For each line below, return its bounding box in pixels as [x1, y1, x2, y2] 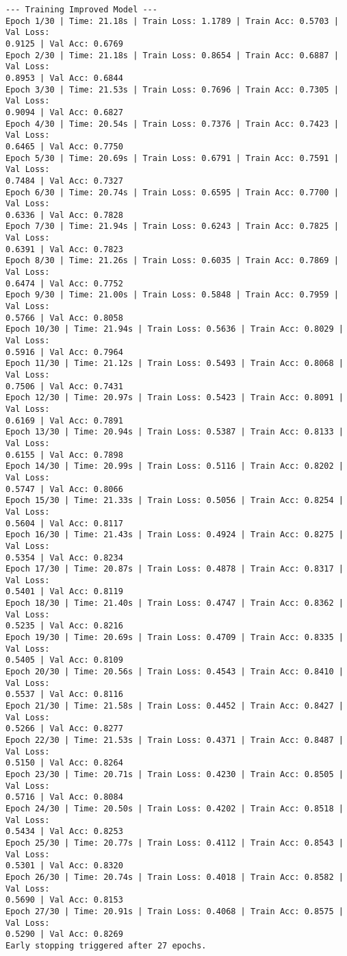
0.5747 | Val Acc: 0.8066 [5, 484, 123, 494]
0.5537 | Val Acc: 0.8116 [5, 689, 123, 700]
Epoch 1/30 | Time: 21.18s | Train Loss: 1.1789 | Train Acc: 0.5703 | [5, 16, 339, 26]
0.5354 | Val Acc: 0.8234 [5, 552, 123, 563]
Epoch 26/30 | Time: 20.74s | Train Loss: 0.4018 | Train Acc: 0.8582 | [5, 872, 344, 882]
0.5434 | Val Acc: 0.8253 [5, 826, 123, 837]
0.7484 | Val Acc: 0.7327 [5, 175, 123, 186]
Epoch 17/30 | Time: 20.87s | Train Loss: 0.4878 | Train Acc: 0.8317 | [5, 564, 344, 574]
